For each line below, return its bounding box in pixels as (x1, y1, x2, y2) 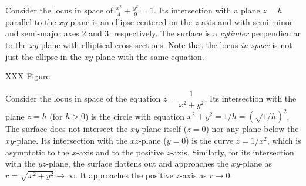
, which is (267, 134, 301, 146)
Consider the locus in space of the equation (5, 92, 161, 104)
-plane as (240, 157, 273, 170)
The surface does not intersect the (5, 123, 128, 135)
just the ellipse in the (5, 50, 82, 62)
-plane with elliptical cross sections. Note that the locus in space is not (38, 39, 292, 51)
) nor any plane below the (206, 123, 299, 135)
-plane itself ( (139, 123, 187, 135)
